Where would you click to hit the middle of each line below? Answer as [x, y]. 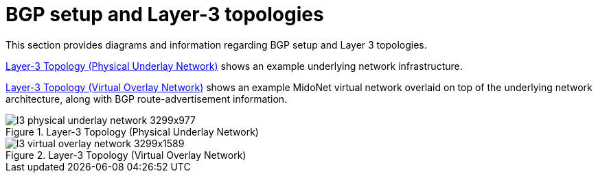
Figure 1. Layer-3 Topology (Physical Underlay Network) [132, 131]
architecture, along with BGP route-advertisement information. [147, 99]
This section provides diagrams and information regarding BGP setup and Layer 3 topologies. [216, 44]
